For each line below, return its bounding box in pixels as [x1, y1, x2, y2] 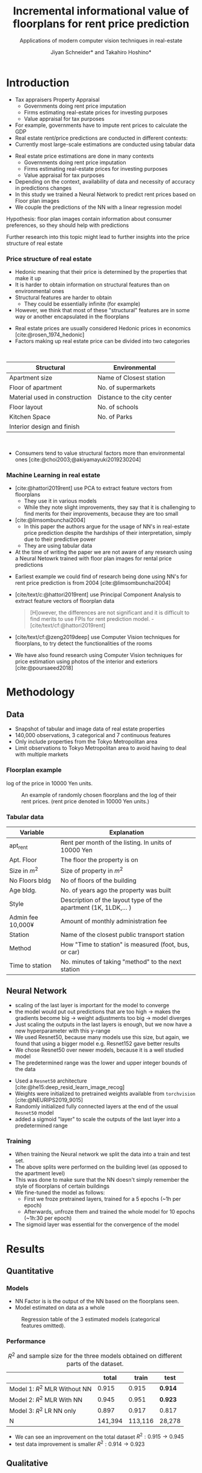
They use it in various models [23, 498, 97, 505]
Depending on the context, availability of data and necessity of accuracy [14, 178, 195, 185]
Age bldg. [9, 886, 37, 895]
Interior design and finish [9, 422, 80, 431]
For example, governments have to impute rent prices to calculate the [14, 122, 188, 129]
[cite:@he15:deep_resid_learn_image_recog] [14, 1084, 125, 1091]
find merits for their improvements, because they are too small [23, 510, 179, 517]
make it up [14, 274, 41, 282]
